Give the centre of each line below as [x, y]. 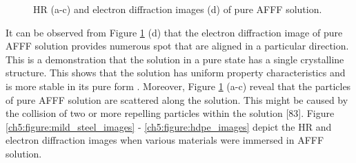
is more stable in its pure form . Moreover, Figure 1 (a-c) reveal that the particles [178, 86]
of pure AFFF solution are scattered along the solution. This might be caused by [177, 99]
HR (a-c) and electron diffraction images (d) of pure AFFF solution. [178, 9]
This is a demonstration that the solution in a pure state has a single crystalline [175, 59]
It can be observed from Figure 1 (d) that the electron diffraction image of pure [174, 32]
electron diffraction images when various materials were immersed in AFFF [165, 140]
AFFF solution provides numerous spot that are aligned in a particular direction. [177, 46]
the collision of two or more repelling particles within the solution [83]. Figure [170, 113]
